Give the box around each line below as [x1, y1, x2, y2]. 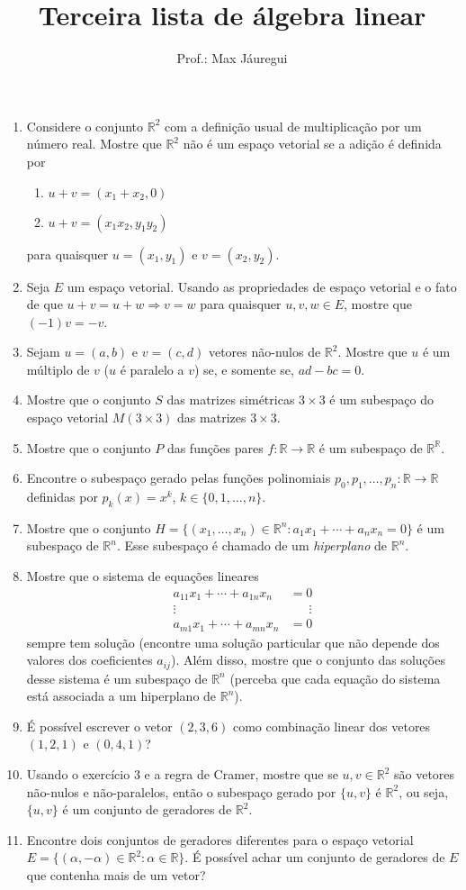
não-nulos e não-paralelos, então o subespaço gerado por [26, 782, 336, 801]
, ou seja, [399, 782, 449, 801]
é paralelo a [120, 359, 184, 378]
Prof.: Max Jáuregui [176, 49, 288, 68]
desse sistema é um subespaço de [26, 668, 208, 687]
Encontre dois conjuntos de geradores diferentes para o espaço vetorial [26, 830, 414, 849]
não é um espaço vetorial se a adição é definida [183, 134, 442, 153]
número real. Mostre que [26, 134, 162, 153]
